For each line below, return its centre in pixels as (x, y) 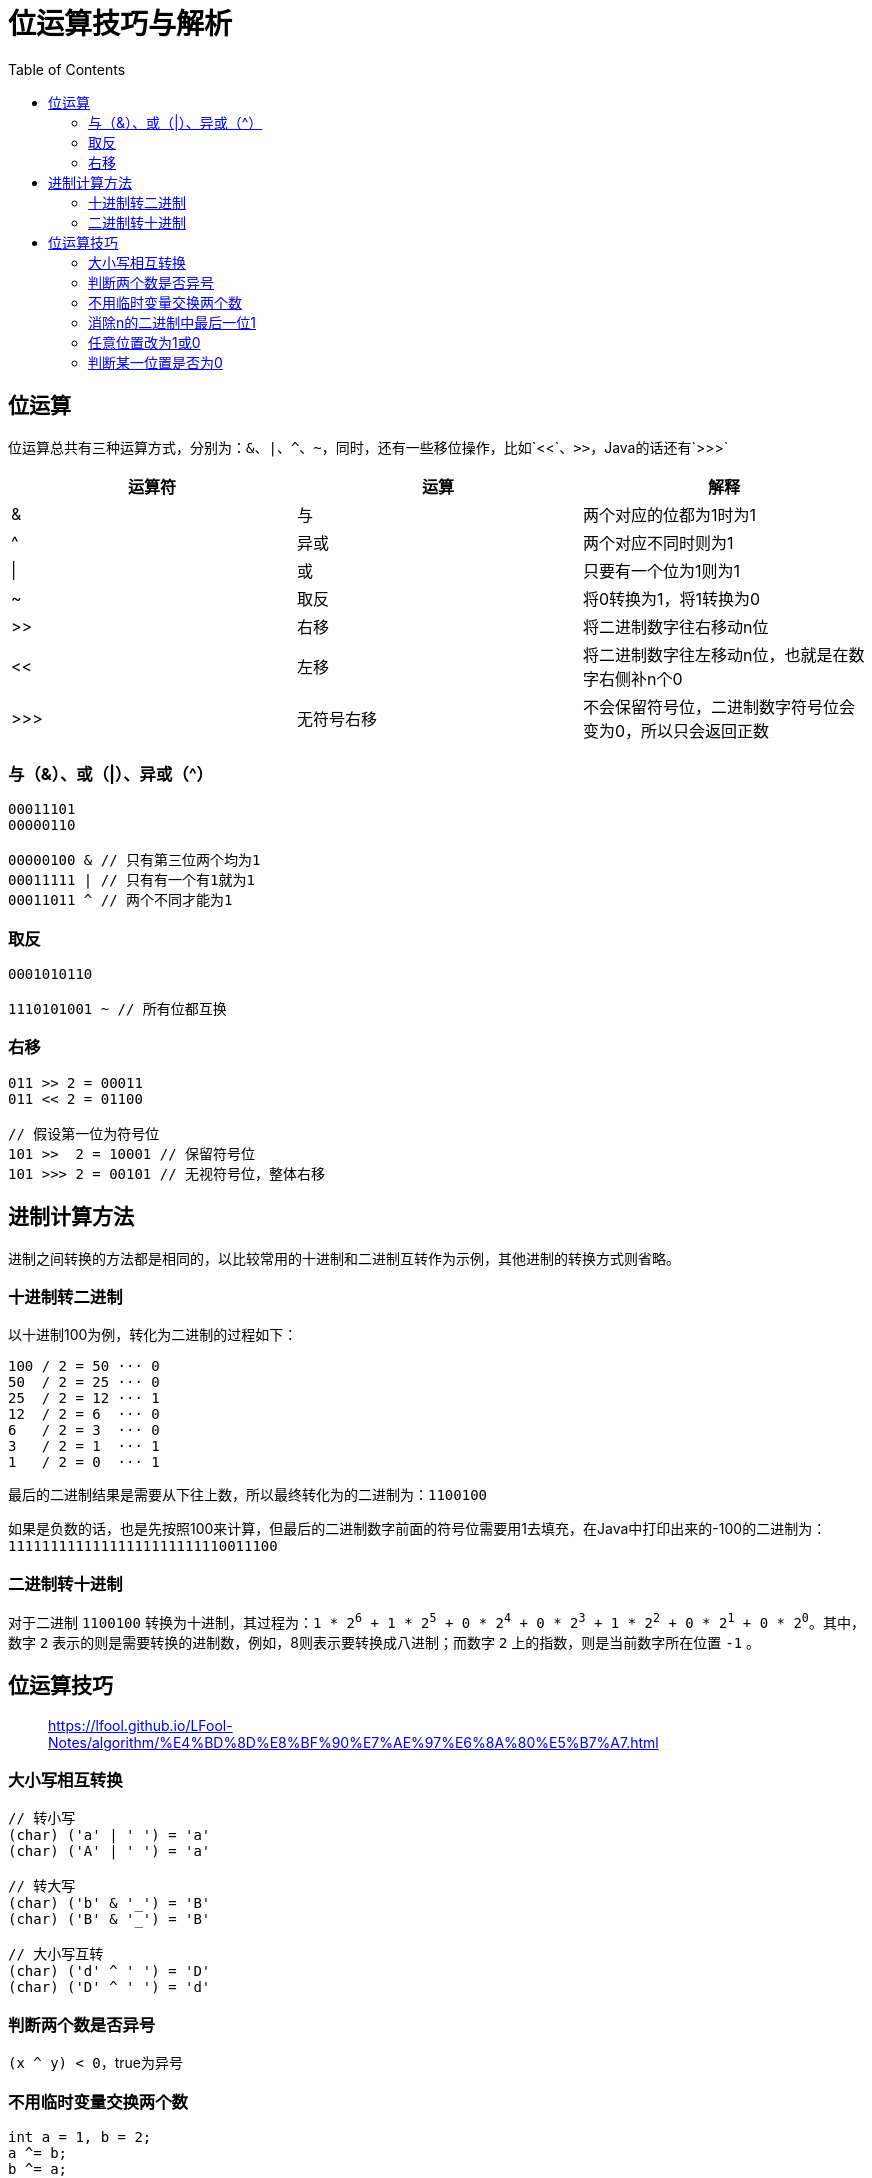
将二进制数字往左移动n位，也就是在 (715, 654)
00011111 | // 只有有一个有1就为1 (131, 880)
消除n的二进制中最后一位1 (172, 322)
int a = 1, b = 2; (80, 2136)
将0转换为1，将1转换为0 (671, 598)
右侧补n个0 (640, 678)
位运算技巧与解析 (120, 24)
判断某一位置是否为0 (155, 362)
